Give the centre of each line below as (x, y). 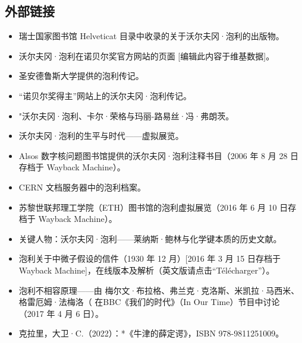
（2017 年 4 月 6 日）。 (61, 313)
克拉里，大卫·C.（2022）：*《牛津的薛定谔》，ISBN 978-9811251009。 (151, 333)
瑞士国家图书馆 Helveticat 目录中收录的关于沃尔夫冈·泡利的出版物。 (151, 36)
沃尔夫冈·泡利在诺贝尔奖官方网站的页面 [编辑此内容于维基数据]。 (147, 55)
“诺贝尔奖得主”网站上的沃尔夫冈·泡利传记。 (105, 95)
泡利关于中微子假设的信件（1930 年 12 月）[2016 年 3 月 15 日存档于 (150, 258)
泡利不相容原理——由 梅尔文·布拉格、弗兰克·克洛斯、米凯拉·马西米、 (159, 290)
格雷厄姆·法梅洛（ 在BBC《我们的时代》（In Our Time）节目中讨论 (149, 302)
